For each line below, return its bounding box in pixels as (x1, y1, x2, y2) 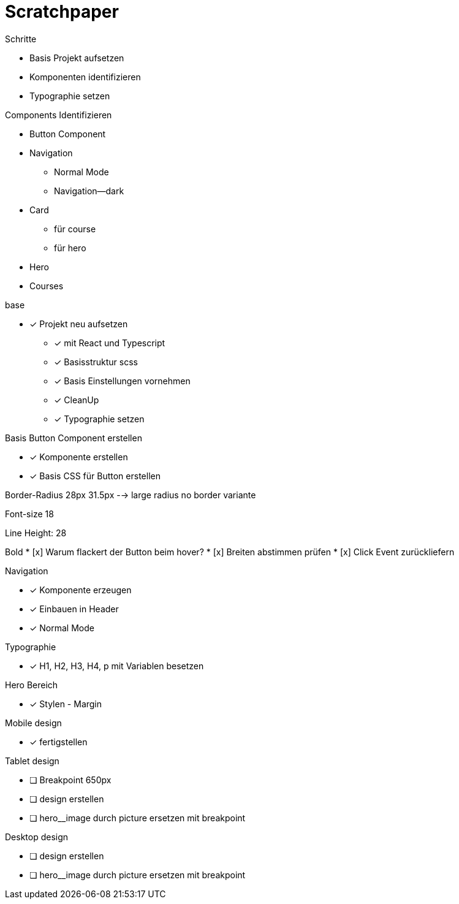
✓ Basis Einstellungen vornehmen (54, 375, 191, 386)
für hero (54, 242, 86, 253)
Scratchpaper (5, 1, 119, 22)
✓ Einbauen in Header (29, 603, 119, 614)
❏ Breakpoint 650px (29, 774, 112, 785)
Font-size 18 (5, 508, 54, 519)
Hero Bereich (5, 679, 58, 690)
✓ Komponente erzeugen (29, 584, 132, 595)
